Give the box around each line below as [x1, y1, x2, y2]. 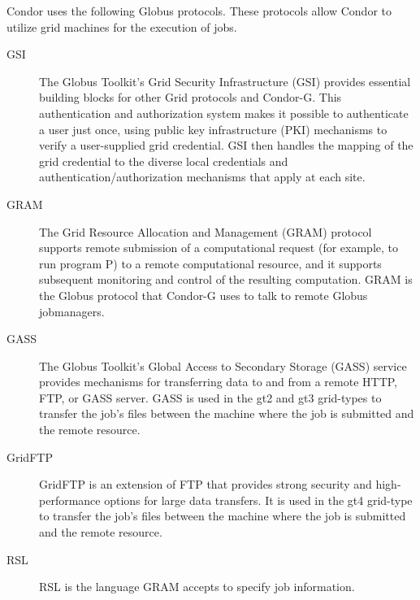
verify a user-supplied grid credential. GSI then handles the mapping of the [39, 137, 414, 154]
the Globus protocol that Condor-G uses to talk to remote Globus [39, 286, 368, 303]
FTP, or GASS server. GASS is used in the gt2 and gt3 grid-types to [39, 389, 382, 406]
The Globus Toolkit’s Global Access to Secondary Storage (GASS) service [39, 357, 407, 374]
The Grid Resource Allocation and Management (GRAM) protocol [39, 223, 372, 240]
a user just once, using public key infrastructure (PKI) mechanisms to [39, 120, 388, 137]
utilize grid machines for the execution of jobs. [6, 18, 237, 35]
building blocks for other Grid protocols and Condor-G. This [39, 89, 342, 106]
